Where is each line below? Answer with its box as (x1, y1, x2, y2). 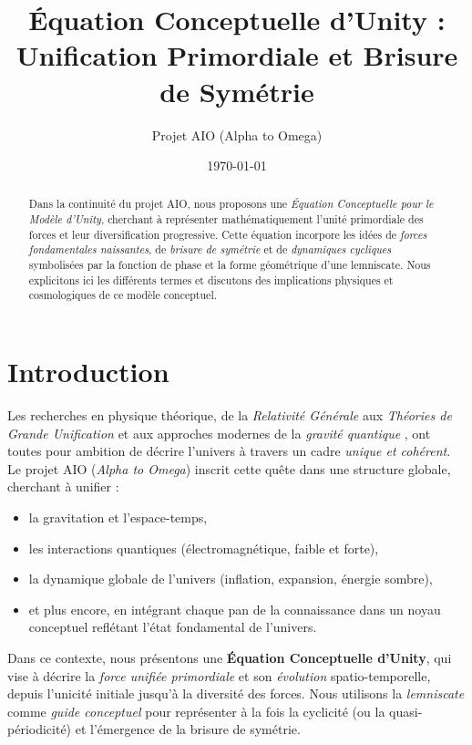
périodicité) (7, 719, 72, 739)
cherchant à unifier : (7, 477, 119, 496)
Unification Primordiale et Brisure (15, 36, 458, 74)
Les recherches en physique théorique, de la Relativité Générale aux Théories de (7, 406, 452, 425)
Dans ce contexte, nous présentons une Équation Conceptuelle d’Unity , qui (7, 647, 452, 667)
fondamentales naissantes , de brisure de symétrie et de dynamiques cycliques (28, 242, 392, 257)
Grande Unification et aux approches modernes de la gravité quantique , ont (7, 423, 431, 442)
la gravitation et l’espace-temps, (28, 507, 208, 526)
